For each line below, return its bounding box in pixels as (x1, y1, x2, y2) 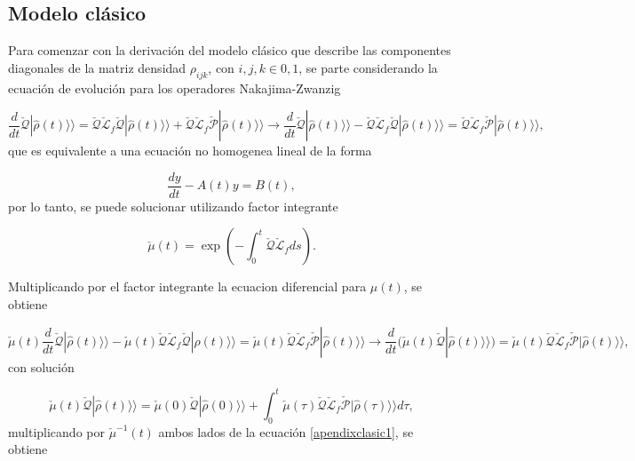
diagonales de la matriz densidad (8, 58, 187, 76)
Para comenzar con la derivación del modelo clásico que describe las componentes (8, 41, 451, 60)
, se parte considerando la (298, 58, 438, 76)
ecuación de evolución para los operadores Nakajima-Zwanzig (8, 78, 341, 97)
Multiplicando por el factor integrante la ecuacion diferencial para (8, 277, 367, 296)
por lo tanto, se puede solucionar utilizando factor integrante (8, 196, 338, 215)
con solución (8, 357, 75, 376)
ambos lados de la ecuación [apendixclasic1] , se (158, 422, 414, 441)
